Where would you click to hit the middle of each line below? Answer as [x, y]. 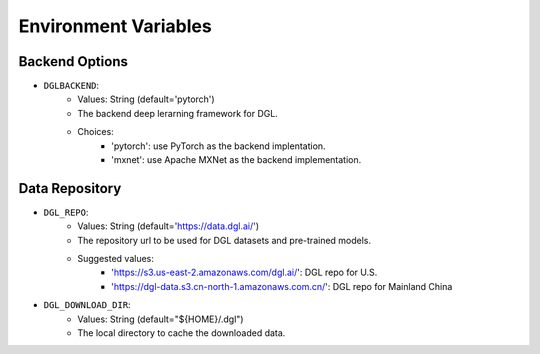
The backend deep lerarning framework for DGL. [178, 113]
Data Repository [70, 188]
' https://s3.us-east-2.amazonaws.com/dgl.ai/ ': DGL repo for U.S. [244, 272]
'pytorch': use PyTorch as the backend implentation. [218, 146]
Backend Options [73, 61]
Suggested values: [116, 259]
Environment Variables [115, 26]
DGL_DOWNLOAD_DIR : [87, 305]
